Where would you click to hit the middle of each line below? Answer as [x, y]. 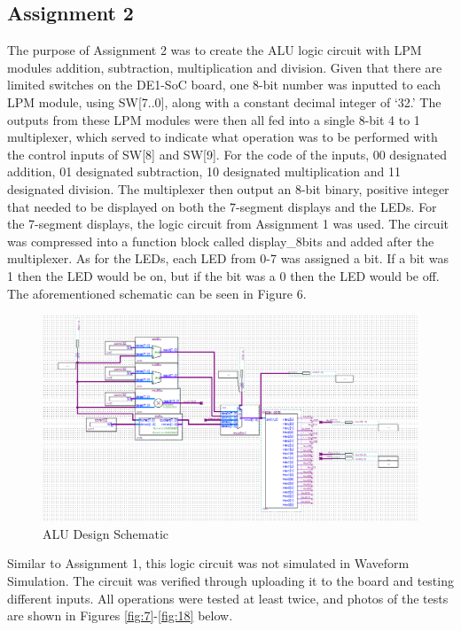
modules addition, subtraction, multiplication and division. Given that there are [225, 67]
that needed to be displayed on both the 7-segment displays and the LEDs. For [222, 206]
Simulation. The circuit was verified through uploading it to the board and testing [230, 580]
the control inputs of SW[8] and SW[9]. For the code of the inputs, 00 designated [227, 154]
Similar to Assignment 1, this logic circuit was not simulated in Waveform [208, 563]
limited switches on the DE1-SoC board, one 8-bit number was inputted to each [224, 85]
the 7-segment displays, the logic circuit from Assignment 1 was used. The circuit [228, 224]
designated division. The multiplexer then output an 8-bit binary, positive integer [228, 188]
